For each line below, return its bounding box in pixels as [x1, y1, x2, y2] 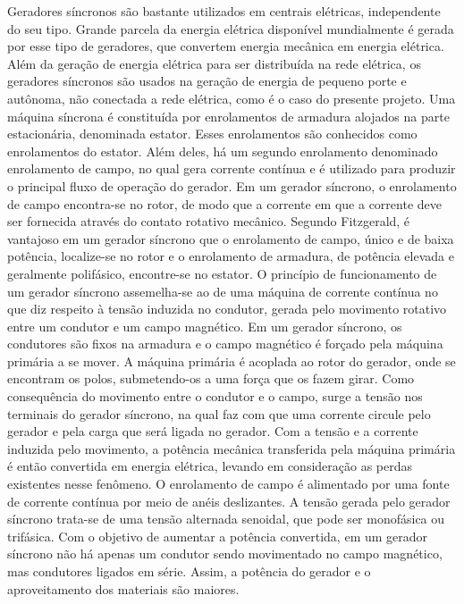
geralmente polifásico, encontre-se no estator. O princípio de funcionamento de [7, 264, 437, 282]
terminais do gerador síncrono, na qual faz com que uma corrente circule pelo [7, 404, 431, 423]
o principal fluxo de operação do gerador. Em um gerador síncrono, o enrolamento [7, 176, 457, 195]
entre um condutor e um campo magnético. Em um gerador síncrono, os [7, 316, 402, 335]
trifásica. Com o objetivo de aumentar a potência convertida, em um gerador [7, 526, 428, 545]
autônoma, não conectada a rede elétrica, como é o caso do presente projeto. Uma [7, 88, 456, 107]
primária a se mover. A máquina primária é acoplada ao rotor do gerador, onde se [7, 351, 456, 370]
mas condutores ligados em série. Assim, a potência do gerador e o [7, 562, 371, 580]
